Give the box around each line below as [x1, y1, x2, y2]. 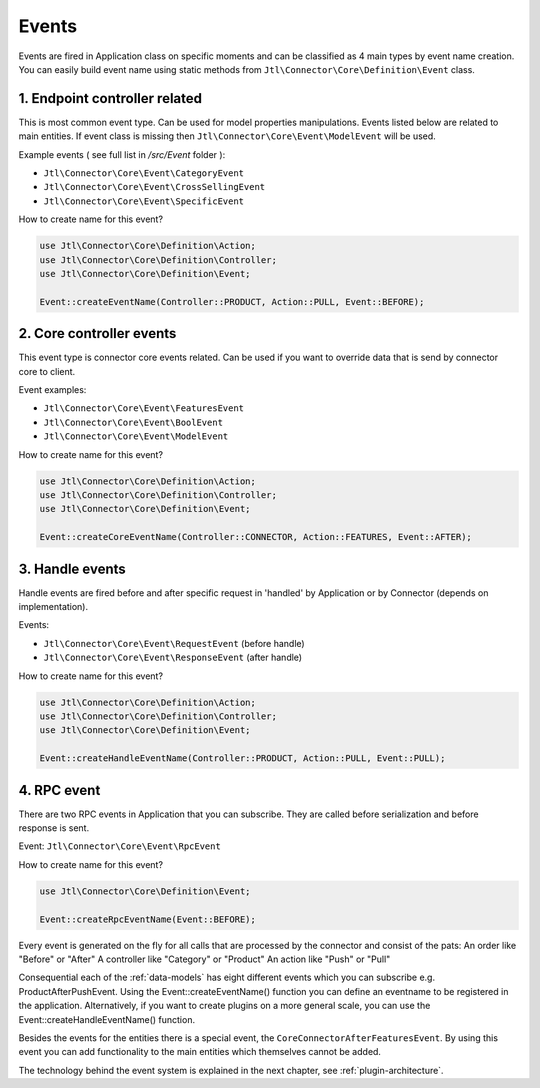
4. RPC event [18, 781, 101, 799]
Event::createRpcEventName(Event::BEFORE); [39, 913, 257, 925]
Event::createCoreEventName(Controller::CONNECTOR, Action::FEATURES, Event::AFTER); [39, 531, 472, 543]
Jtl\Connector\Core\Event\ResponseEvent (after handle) [43, 651, 303, 664]
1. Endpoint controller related [18, 90, 203, 107]
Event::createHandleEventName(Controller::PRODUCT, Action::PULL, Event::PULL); [39, 753, 446, 764]
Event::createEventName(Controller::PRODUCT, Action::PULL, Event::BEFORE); [39, 296, 425, 307]
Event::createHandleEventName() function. [18, 1013, 195, 1025]
